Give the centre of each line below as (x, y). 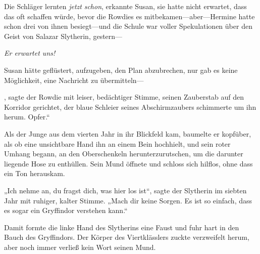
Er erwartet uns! (30, 53)
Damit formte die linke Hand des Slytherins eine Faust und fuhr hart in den (122, 227)
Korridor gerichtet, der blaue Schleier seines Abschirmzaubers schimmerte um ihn (130, 107)
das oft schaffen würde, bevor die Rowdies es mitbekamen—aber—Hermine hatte (129, 16)
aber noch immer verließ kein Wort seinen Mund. (80, 247)
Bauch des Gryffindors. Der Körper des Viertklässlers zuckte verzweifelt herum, (127, 237)
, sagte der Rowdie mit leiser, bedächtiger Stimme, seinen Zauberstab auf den (124, 97)
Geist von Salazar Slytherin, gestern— (63, 36)
